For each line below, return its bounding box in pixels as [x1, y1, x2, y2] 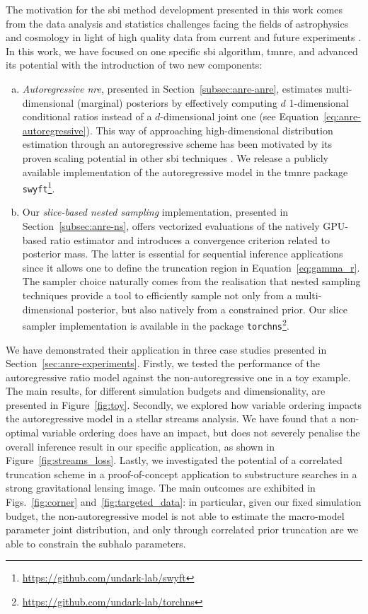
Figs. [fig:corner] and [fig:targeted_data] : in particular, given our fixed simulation [6, 494, 362, 509]
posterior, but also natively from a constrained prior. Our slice [76, 301, 347, 316]
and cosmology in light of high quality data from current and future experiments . [6, 30, 362, 45]
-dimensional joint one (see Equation [160, 109, 319, 124]
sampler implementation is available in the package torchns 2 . [22, 316, 289, 332]
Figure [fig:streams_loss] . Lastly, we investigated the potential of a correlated [6, 453, 343, 468]
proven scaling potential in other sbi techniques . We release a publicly [22, 150, 328, 165]
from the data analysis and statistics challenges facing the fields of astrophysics [6, 16, 349, 30]
